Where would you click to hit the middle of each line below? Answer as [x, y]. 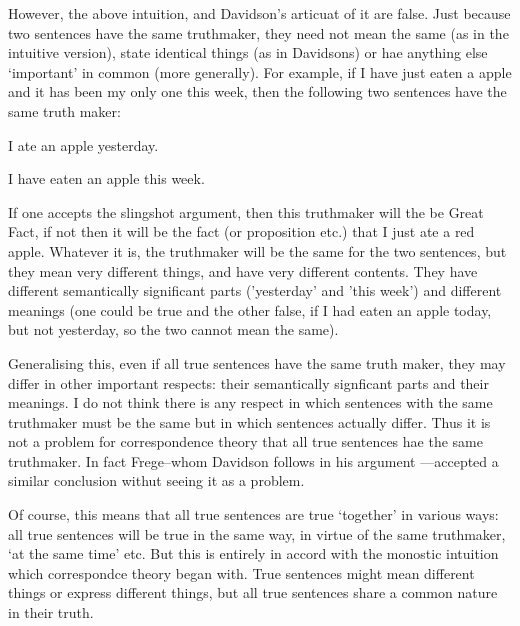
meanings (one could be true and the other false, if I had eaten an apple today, [250, 309]
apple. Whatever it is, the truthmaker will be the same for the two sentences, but [257, 250]
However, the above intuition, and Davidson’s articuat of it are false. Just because [259, 13]
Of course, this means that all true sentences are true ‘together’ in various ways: [253, 514]
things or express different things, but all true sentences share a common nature [253, 592]
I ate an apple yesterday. [83, 144]
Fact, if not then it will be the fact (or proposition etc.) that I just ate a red [241, 231]
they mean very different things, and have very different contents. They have [243, 270]
